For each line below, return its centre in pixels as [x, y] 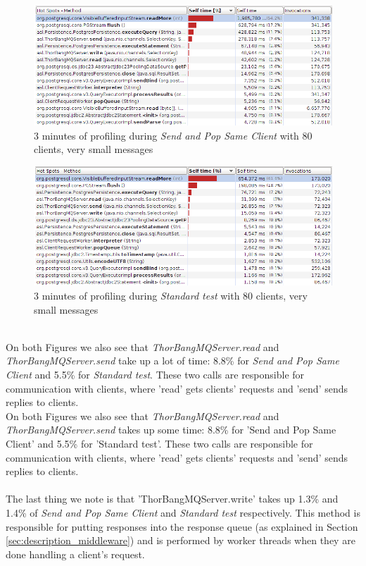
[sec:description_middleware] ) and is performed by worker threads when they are [181, 540]
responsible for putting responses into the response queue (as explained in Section [182, 526]
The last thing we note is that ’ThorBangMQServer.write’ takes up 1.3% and [172, 499]
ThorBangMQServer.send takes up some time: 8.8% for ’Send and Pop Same [171, 430]
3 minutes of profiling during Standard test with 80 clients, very [171, 296]
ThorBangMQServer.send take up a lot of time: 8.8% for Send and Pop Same [172, 361]
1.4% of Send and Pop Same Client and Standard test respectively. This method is [183, 512]
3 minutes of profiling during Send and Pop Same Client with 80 [173, 135]
